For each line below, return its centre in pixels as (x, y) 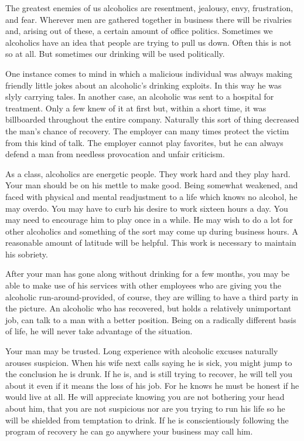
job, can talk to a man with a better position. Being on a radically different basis (151, 319)
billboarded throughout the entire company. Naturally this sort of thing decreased (152, 119)
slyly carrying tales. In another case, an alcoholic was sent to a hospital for (140, 96)
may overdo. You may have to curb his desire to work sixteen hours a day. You (147, 208)
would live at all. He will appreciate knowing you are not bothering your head (145, 397)
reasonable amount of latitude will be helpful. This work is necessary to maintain (151, 242)
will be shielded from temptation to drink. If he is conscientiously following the (147, 420)
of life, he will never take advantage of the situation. (99, 331)
